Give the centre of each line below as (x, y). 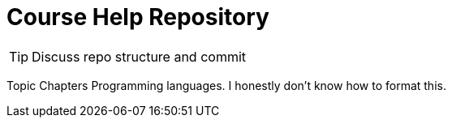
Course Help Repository (138, 17)
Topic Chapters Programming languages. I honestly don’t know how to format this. (226, 85)
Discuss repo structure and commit (139, 56)
